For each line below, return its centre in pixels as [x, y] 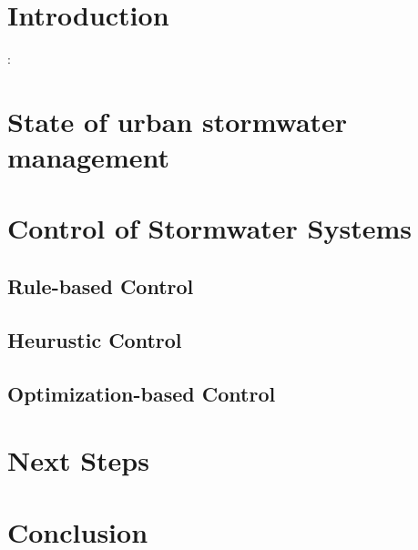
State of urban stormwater [178, 121]
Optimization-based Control [142, 393]
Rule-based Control [101, 286]
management [88, 157]
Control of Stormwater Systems [209, 228]
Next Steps [78, 460]
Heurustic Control [95, 339]
